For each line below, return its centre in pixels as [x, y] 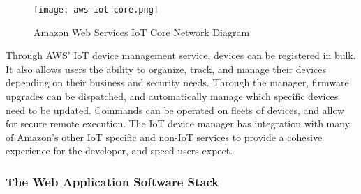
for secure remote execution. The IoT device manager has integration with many [178, 123]
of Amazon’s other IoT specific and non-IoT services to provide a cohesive [164, 137]
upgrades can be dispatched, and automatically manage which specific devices [172, 96]
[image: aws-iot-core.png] [96, 10]
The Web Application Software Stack [112, 181]
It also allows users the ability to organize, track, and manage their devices [166, 68]
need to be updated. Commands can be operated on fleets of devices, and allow [175, 110]
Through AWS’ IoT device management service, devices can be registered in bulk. [181, 55]
